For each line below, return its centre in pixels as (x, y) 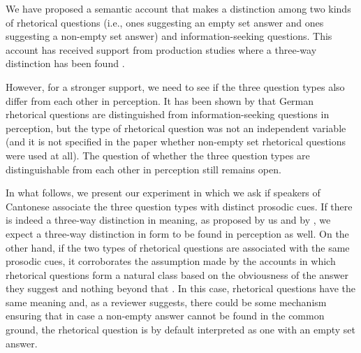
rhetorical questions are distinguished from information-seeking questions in (168, 114)
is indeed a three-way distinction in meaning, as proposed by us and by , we (168, 220)
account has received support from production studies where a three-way (161, 49)
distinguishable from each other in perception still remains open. (143, 169)
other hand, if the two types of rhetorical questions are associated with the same (178, 247)
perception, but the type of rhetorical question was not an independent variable (176, 128)
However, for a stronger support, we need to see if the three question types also (175, 86)
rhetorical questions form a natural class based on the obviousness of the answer (177, 274)
